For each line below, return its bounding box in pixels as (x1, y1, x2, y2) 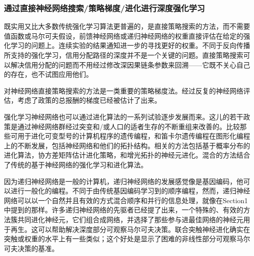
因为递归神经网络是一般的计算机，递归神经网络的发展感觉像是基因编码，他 (4, 176, 243, 186)
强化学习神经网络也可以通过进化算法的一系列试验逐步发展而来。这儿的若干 (4, 111, 243, 121)
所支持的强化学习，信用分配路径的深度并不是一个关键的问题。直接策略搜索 (4, 50, 243, 60)
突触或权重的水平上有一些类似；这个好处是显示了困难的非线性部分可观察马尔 (4, 233, 250, 244)
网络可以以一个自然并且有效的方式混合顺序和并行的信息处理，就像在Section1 (4, 195, 248, 205)
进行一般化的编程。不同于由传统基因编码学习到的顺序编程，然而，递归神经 (10, 186, 250, 196)
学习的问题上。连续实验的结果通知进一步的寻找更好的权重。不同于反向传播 (10, 40, 250, 50)
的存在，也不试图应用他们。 (4, 69, 93, 79)
